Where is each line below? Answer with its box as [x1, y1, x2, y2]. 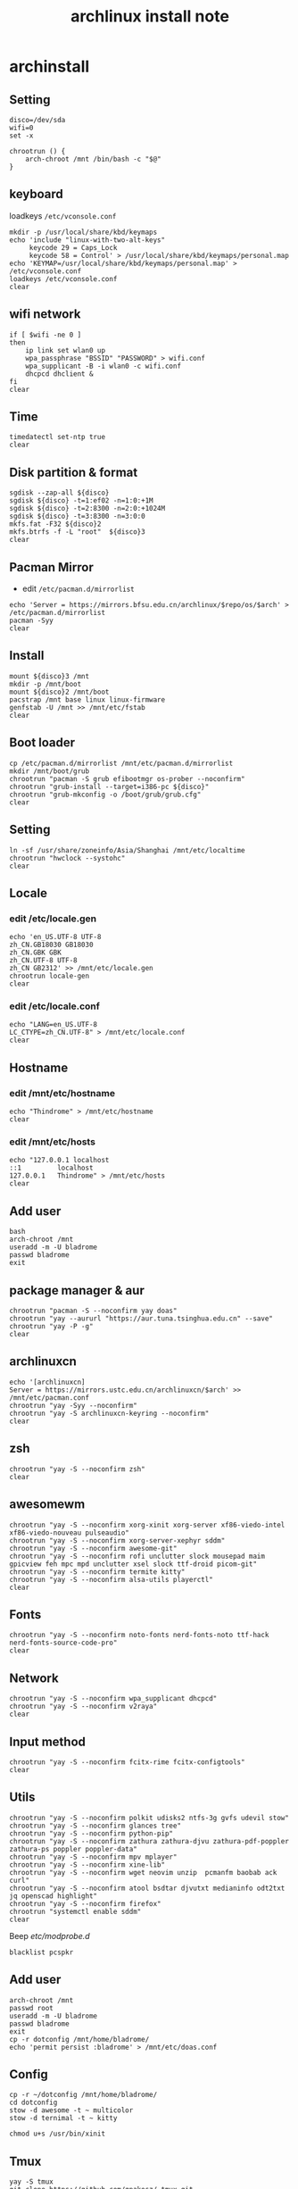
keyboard [9, 187, 64, 202]
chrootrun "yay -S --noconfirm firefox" [9, 1899, 162, 1908]
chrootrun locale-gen [9, 971, 90, 981]
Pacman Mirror [9, 560, 94, 575]
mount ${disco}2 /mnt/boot [9, 687, 110, 696]
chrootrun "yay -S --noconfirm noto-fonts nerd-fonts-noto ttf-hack [9, 1631, 269, 1640]
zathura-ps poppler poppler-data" [9, 1844, 138, 1853]
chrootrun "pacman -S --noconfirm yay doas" [9, 1306, 178, 1316]
